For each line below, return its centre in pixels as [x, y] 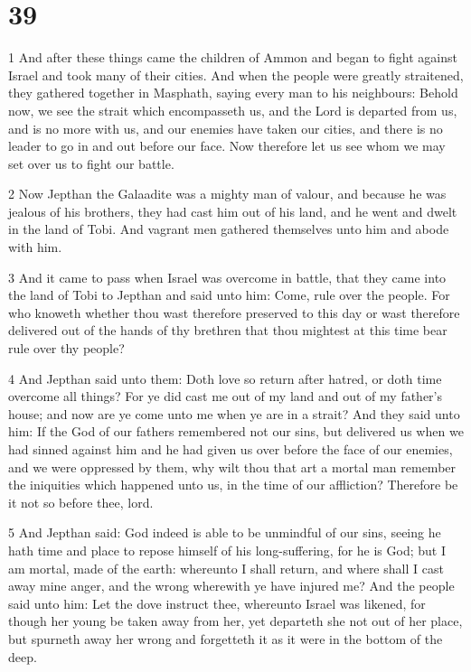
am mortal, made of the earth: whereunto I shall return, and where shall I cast [226, 568]
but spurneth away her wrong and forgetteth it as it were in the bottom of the [226, 638]
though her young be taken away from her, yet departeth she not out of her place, [235, 621]
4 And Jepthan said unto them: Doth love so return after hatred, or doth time [225, 378]
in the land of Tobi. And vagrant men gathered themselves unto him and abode [229, 229]
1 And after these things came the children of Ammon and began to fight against [233, 57]
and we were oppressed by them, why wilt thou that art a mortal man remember [232, 467]
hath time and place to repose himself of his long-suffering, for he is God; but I [227, 550]
